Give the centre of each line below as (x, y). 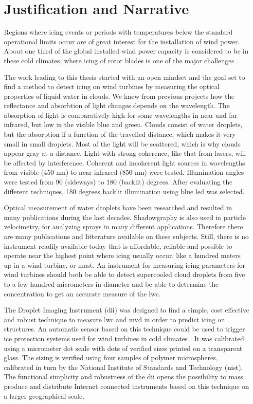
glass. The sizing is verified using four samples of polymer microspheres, (111, 358)
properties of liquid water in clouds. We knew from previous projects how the (119, 96)
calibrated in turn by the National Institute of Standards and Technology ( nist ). (124, 367)
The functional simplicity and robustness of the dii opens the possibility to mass (124, 376)
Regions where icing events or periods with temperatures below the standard (118, 32)
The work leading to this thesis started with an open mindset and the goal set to (125, 77)
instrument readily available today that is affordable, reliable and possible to (118, 246)
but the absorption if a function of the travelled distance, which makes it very (120, 134)
